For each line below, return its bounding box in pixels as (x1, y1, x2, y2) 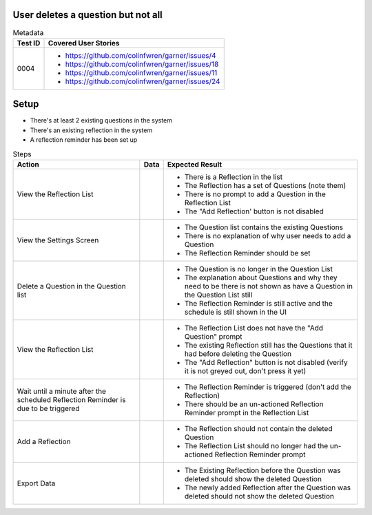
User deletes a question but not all (12, 9, 163, 21)
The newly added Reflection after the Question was (184, 483, 351, 492)
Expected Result (167, 159, 223, 169)
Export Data (17, 479, 56, 488)
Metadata (12, 28, 44, 37)
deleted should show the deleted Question (184, 474, 322, 483)
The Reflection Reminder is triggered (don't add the (184, 382, 351, 392)
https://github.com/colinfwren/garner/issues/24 (65, 76, 220, 86)
